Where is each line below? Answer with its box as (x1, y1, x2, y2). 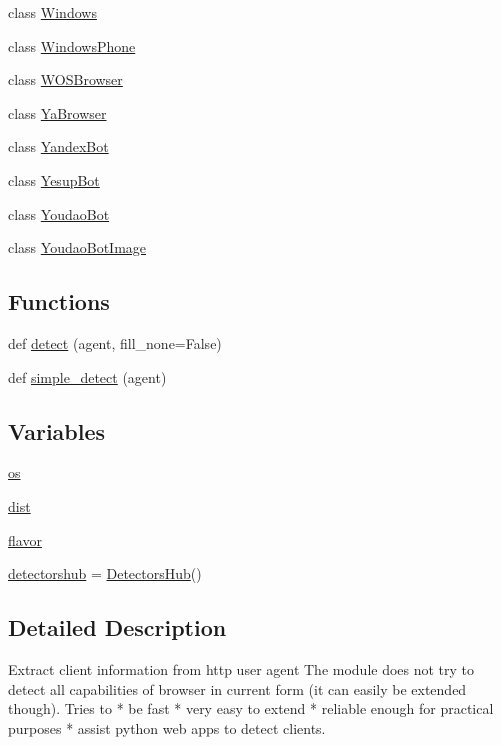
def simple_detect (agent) (8, 366, 167, 387)
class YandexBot (8, 136, 109, 157)
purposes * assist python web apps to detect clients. (8, 717, 326, 738)
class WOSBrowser (8, 69, 123, 90)
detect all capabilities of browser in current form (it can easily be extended (8, 678, 467, 699)
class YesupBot (8, 169, 100, 190)
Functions (8, 286, 110, 317)
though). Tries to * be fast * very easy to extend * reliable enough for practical (8, 698, 494, 719)
